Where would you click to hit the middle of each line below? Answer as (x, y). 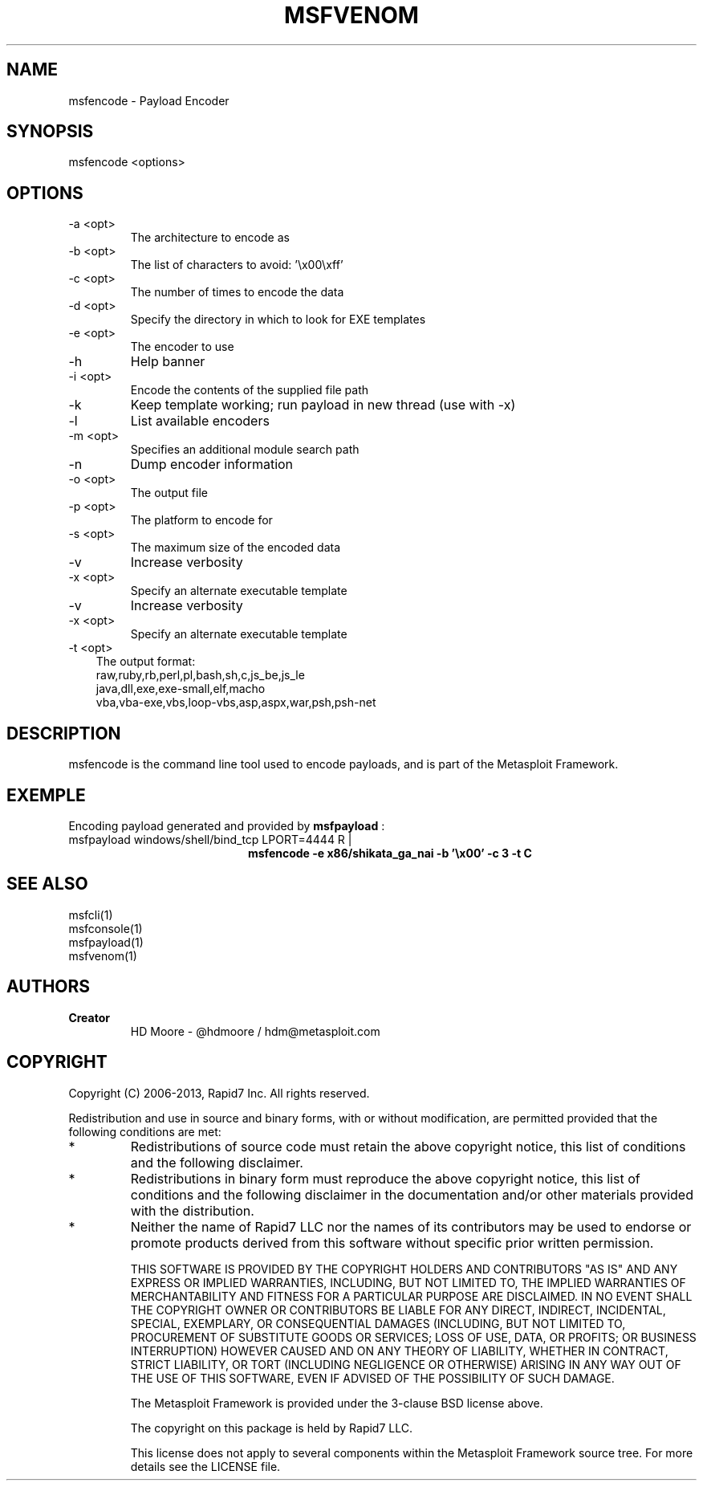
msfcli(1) (91, 915)
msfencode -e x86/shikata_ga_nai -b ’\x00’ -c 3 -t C (390, 853)
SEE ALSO (47, 884)
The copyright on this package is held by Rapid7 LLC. (271, 1428)
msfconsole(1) (106, 928)
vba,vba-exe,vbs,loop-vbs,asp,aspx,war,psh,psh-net (236, 703)
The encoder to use (182, 347)
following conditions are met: (145, 1131)
